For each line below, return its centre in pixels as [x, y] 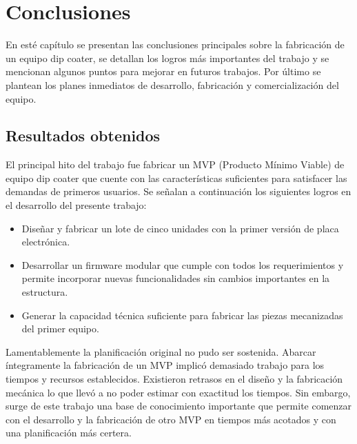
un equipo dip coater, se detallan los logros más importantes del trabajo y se [167, 58]
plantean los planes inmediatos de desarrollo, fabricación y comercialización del [172, 84]
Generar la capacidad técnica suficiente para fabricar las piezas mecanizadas [182, 315]
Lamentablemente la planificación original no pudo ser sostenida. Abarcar [161, 351]
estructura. [45, 292]
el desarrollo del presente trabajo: [76, 205]
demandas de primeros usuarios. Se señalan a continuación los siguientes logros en [178, 191]
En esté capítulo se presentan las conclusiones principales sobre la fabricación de [175, 44]
